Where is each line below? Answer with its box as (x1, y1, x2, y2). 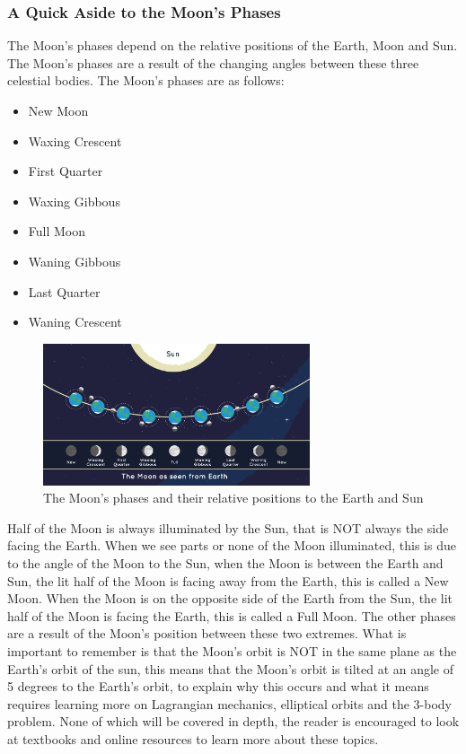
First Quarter (28, 162, 103, 180)
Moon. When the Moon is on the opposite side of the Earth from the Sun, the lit (7, 589, 453, 608)
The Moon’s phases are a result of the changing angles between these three (7, 53, 419, 72)
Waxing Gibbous (28, 191, 120, 210)
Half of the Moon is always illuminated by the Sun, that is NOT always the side (7, 518, 449, 537)
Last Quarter (28, 282, 101, 301)
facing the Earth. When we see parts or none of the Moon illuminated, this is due (7, 536, 456, 555)
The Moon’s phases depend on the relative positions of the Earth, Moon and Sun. (7, 36, 458, 55)
